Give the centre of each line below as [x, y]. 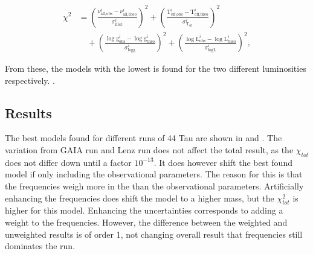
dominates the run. [40, 246]
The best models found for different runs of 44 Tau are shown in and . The [144, 138]
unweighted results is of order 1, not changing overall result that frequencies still [154, 234]
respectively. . [30, 80]
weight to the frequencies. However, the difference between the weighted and [146, 222]
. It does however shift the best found [223, 162]
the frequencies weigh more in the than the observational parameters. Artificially [154, 186]
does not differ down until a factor [68, 162]
